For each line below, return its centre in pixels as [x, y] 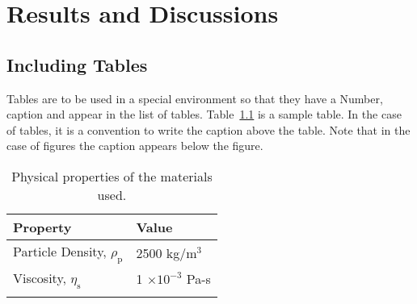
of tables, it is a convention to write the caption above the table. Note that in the [208, 129]
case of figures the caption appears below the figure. [135, 146]
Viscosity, [40, 278]
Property [42, 227]
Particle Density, [60, 251]
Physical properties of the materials [112, 176]
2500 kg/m [166, 253]
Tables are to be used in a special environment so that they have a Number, [195, 98]
